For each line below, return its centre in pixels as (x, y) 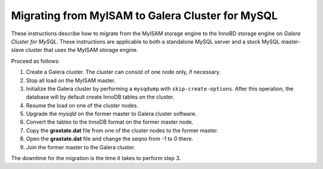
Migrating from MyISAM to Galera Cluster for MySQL (144, 16)
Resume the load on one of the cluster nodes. (82, 105)
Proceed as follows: (35, 61)
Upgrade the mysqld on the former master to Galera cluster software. (111, 114)
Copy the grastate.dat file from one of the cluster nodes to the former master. (122, 130)
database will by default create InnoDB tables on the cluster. (100, 97)
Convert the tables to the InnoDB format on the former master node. (110, 122)
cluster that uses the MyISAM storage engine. (82, 50)
